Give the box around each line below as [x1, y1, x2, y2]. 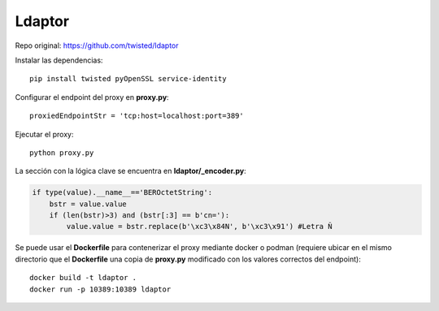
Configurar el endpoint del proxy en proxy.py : [15, 92, 170, 102]
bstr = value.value [49, 199, 128, 209]
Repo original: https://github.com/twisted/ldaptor [15, 41, 179, 50]
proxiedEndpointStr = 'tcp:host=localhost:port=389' [29, 111, 244, 121]
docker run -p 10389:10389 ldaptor [29, 284, 172, 294]
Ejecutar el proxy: [15, 129, 74, 139]
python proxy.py [29, 148, 94, 158]
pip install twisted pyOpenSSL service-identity [29, 74, 227, 84]
